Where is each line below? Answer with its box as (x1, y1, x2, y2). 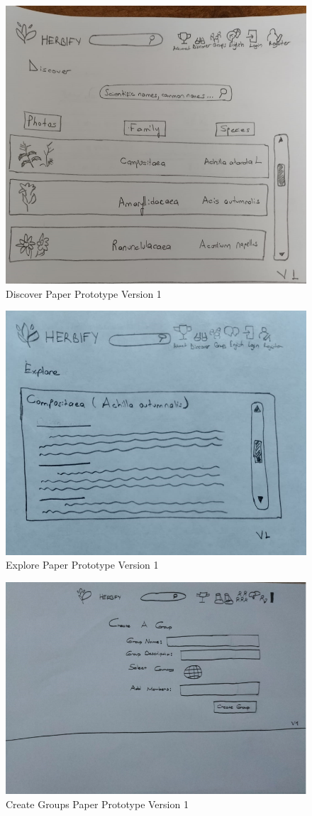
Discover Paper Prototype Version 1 (6, 286, 162, 301)
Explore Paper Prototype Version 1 (6, 557, 159, 572)
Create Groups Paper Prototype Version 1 (6, 796, 189, 811)
